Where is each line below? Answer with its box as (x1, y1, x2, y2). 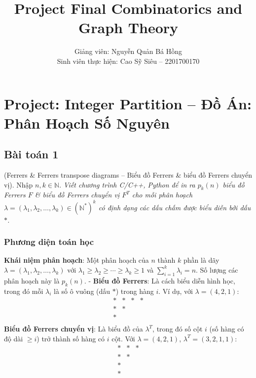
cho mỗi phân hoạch (132, 189, 193, 200)
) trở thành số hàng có (37, 333, 105, 343)
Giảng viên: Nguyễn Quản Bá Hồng (74, 46, 183, 56)
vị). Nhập (4, 179, 33, 189)
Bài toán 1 (4, 146, 59, 162)
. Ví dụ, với (158, 285, 193, 296)
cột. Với (111, 333, 135, 343)
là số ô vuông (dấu (54, 285, 110, 296)
